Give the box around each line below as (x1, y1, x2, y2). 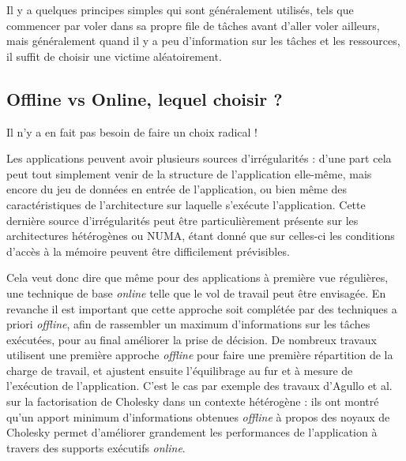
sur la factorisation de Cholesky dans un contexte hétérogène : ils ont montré (6, 393, 379, 410)
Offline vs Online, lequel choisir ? (6, 86, 283, 111)
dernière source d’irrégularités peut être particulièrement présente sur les (6, 212, 359, 228)
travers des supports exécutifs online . (6, 439, 186, 455)
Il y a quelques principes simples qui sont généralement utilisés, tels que (6, 2, 354, 17)
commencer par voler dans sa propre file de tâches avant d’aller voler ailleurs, (6, 17, 380, 33)
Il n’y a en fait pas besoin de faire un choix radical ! (6, 123, 258, 140)
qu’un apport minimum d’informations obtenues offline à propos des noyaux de (6, 408, 390, 425)
